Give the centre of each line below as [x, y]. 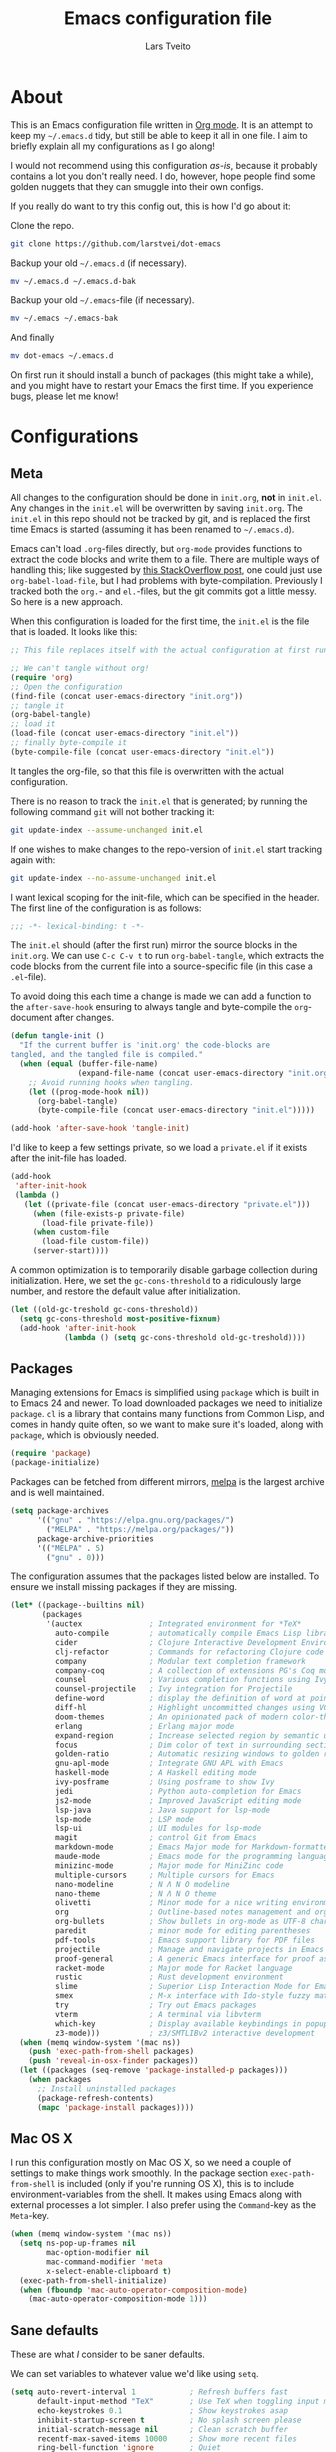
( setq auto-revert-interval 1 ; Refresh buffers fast [149, 2392]
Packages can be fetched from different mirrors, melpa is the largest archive [167, 1482]
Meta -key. [30, 2216]
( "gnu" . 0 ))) [75, 1557]
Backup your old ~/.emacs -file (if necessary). [102, 300]
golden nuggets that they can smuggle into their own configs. [137, 186]
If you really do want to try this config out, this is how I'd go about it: [151, 206]
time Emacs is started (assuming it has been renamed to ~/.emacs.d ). [152, 529]
